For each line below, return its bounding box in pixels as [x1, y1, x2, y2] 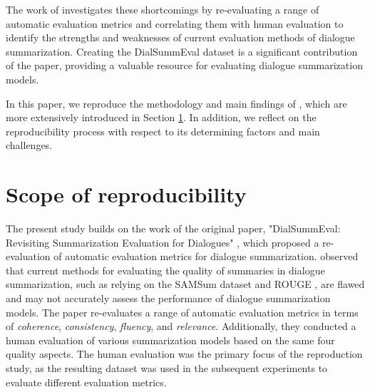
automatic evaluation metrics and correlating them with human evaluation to [6, 16, 344, 31]
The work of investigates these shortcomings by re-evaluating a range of [6, 2, 319, 16]
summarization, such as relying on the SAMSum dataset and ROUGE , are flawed [6, 277, 365, 292]
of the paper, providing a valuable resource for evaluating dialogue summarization [6, 58, 363, 73]
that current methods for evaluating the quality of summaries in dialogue [6, 262, 325, 277]
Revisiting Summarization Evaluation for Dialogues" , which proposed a [6, 234, 319, 249]
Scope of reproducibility [6, 180, 247, 209]
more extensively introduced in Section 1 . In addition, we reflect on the [6, 110, 317, 125]
